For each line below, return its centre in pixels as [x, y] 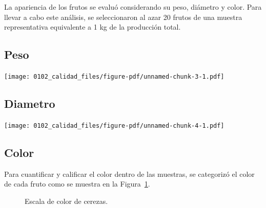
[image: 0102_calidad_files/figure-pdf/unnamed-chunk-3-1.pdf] [114, 76]
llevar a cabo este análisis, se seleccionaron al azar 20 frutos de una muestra [123, 17]
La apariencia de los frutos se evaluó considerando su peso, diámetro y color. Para [133, 7]
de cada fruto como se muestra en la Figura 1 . [77, 184]
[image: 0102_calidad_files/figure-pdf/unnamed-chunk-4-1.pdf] [114, 125]
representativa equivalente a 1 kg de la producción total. [93, 27]
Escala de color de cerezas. [66, 201]
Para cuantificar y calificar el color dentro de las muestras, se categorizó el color [129, 174]
